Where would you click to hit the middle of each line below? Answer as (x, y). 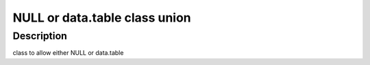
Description (40, 36)
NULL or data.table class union (102, 18)
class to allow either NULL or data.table (68, 53)
